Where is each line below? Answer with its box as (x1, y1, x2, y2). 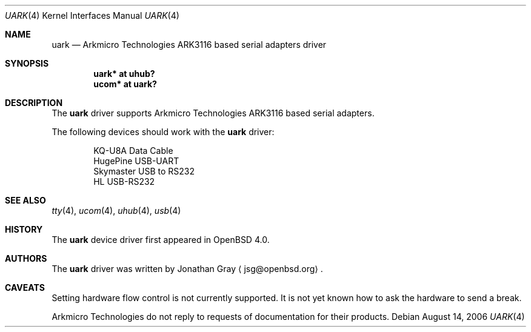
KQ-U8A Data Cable (93, 145, 173, 156)
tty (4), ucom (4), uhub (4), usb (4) (52, 205, 181, 216)
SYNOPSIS (5, 58, 49, 68)
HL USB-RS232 (93, 176, 155, 187)
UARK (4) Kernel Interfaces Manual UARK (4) (5, 10, 179, 21)
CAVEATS (5, 282, 45, 293)
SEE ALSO (5, 195, 46, 205)
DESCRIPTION (5, 98, 63, 108)
